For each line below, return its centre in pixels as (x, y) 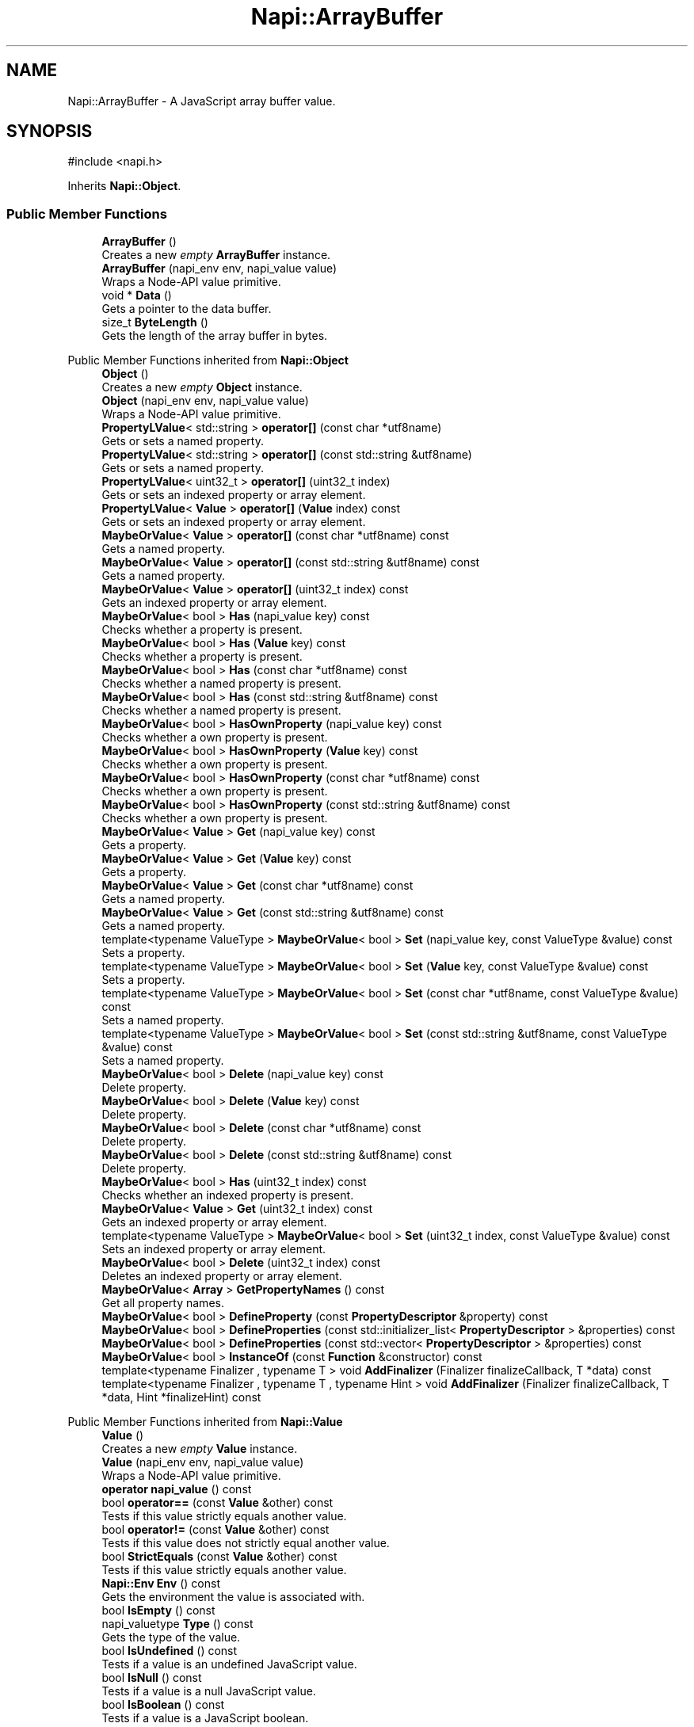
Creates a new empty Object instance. (202, 387)
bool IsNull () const (152, 1678)
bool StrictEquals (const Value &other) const (219, 1557)
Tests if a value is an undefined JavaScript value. (229, 1664)
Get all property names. (163, 1303)
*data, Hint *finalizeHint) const (181, 1397)
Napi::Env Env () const (161, 1584)
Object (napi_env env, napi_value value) (205, 401)
